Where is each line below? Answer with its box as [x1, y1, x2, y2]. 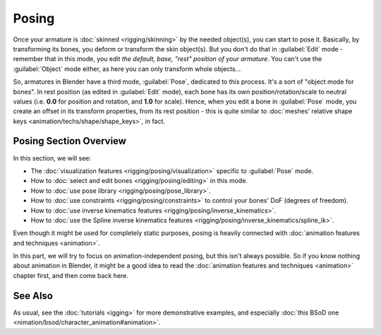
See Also [13, 289, 53, 302]
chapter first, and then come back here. [13, 271, 128, 279]
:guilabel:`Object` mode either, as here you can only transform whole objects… [13, 64, 241, 73]
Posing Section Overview [13, 135, 127, 147]
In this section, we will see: [13, 153, 92, 162]
